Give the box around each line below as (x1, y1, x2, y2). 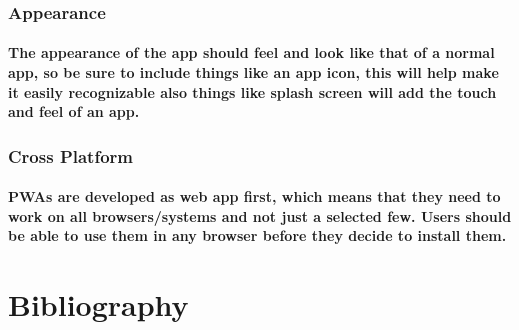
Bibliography (8, 284, 189, 325)
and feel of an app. (8, 101, 140, 122)
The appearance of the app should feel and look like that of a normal (8, 42, 495, 63)
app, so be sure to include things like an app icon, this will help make (8, 62, 499, 83)
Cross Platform (8, 143, 133, 168)
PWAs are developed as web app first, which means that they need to (8, 186, 501, 207)
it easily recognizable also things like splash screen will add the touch (8, 81, 497, 102)
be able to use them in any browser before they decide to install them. (8, 225, 507, 246)
